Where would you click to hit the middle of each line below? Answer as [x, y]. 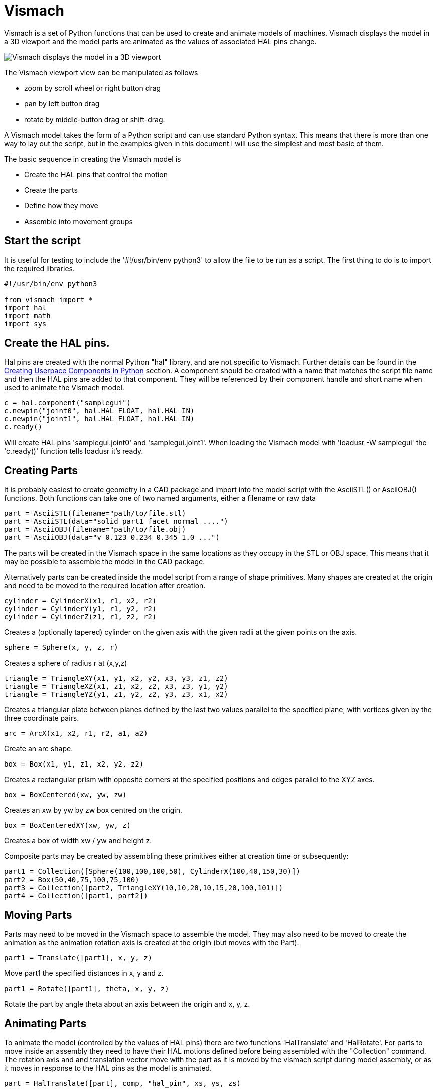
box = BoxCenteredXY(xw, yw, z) [67, 826]
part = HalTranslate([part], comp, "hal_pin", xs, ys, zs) [123, 1083]
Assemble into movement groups [79, 221]
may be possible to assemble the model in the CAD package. [105, 562]
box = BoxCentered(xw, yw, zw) [65, 795]
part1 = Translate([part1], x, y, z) [78, 958]
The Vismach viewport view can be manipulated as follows [101, 72]
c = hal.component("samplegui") [67, 403]
